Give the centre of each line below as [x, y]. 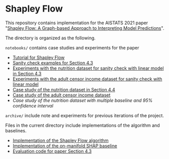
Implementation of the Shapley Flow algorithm [60, 140]
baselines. [16, 130]
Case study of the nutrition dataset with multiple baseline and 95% [82, 100]
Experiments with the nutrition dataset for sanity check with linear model [88, 68]
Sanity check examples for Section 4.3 [53, 63]
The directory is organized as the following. [51, 38]
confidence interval [33, 105]
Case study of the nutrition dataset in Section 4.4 [64, 89]
